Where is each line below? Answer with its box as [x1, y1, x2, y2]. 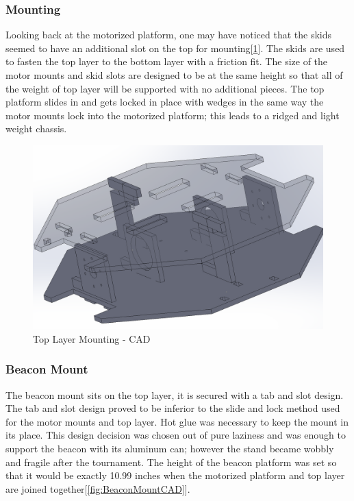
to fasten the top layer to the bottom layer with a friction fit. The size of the [5, 54, 328, 69]
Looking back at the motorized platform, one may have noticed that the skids [5, 27, 332, 42]
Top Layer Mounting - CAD [33, 331, 151, 345]
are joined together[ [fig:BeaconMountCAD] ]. [5, 481, 190, 496]
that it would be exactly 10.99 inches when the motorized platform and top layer [5, 468, 345, 482]
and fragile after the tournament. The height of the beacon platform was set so [5, 454, 337, 469]
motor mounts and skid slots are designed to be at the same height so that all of [5, 68, 343, 82]
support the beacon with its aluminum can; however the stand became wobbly [5, 441, 334, 456]
